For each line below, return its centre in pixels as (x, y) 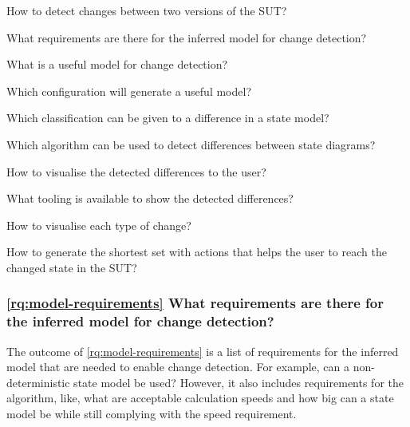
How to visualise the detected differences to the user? (136, 171)
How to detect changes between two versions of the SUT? (147, 10)
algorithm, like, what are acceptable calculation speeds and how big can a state (200, 398)
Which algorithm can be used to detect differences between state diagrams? (191, 144)
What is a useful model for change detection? (117, 64)
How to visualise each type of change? (99, 225)
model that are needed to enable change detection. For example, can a (178, 367)
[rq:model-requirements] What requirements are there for (195, 303)
